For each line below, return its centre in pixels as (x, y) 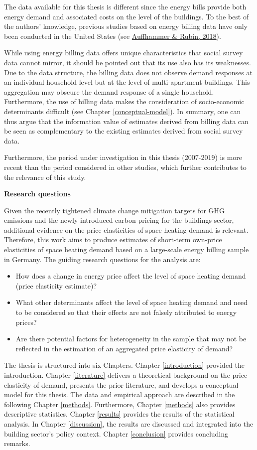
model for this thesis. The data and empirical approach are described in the (120, 394)
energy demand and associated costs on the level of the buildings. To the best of (127, 16)
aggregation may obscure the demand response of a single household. (109, 91)
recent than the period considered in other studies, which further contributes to (125, 167)
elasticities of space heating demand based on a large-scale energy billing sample (127, 249)
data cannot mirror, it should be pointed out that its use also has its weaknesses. (128, 62)
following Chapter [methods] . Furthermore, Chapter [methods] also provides (120, 404)
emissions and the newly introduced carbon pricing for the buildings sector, (119, 220)
